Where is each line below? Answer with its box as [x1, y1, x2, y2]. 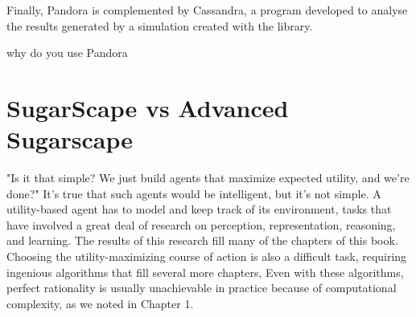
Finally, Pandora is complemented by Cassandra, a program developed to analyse [6, 2, 408, 18]
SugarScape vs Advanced [6, 91, 289, 124]
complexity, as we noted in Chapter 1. [6, 295, 194, 311]
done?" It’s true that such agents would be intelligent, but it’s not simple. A [6, 185, 381, 201]
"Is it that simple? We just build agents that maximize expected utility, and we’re [6, 169, 410, 186]
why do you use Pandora [6, 44, 128, 61]
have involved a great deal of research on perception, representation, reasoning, [6, 216, 396, 233]
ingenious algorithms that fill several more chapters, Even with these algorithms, [6, 263, 404, 280]
